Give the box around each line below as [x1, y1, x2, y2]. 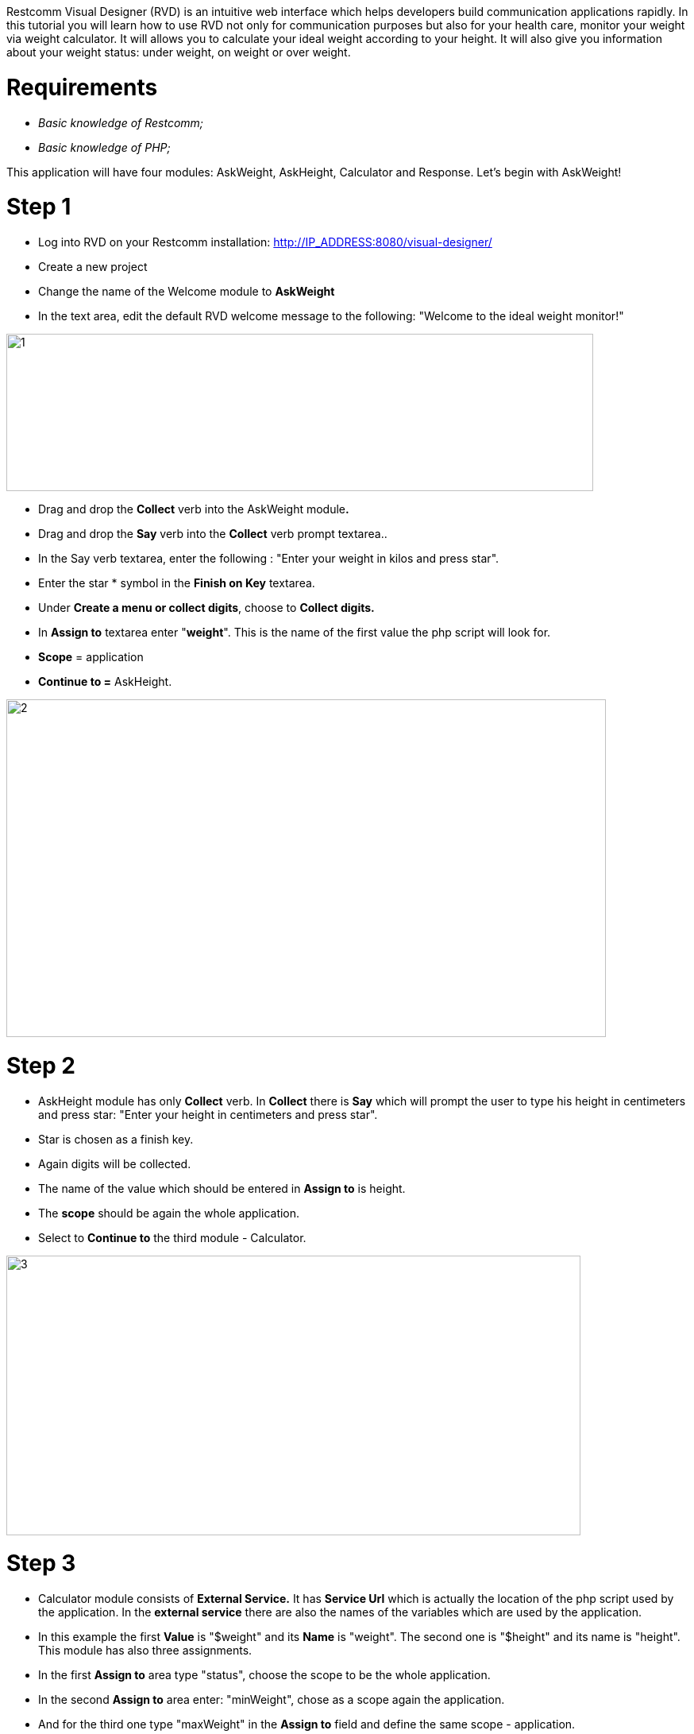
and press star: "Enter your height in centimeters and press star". [38, 1107, 378, 1121]
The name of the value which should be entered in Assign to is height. [38, 1181, 406, 1195]
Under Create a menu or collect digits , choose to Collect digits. [38, 601, 375, 614]
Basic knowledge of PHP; [38, 140, 171, 154]
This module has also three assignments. [38, 1643, 253, 1657]
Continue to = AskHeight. [38, 675, 172, 688]
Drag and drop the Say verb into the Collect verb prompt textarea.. [38, 527, 387, 540]
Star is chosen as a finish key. [38, 1132, 194, 1146]
